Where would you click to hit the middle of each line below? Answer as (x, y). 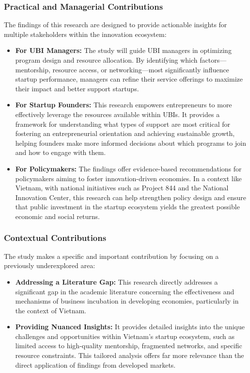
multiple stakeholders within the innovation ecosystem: (85, 34)
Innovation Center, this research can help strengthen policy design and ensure (131, 197)
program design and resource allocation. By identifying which (106, 60)
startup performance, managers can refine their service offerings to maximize (129, 79)
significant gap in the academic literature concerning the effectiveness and (125, 291)
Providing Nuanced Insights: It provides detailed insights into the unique (130, 327)
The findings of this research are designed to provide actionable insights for (116, 25)
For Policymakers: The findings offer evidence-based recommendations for (128, 168)
